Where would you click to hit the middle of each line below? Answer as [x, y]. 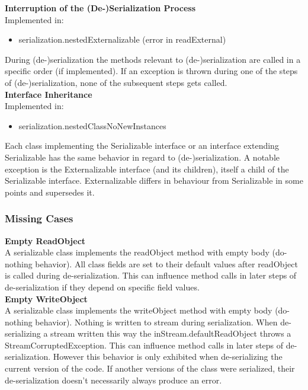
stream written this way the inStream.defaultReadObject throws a [171, 333]
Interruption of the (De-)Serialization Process [100, 8]
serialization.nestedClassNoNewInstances [92, 125]
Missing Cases [39, 218]
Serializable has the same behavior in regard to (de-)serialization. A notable [142, 157]
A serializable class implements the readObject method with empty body [137, 252]
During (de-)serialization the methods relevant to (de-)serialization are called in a [153, 59]
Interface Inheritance [49, 94]
